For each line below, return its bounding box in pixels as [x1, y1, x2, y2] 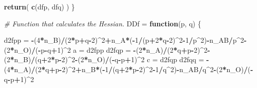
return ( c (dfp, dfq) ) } [4, 1, 75, 11]
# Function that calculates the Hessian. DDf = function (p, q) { [4, 18, 201, 28]
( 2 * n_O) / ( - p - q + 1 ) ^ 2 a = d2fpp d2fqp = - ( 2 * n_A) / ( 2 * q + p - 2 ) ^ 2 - [4, 44, 210, 55]
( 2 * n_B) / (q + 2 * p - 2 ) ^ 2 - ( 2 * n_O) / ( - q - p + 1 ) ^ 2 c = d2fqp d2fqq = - [4, 54, 209, 65]
